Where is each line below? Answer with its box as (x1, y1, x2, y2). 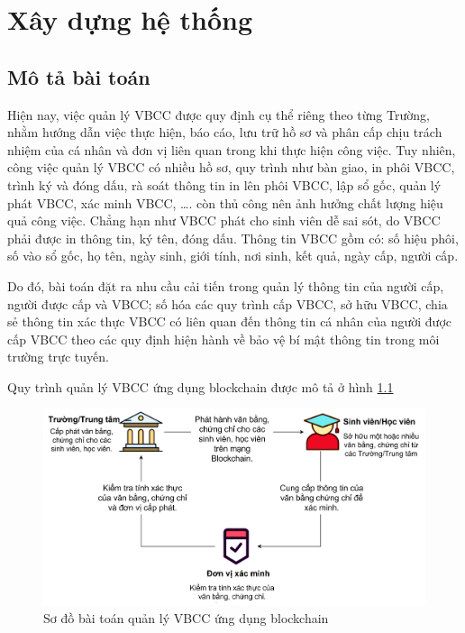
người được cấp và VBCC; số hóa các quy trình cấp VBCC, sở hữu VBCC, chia (7, 294, 448, 313)
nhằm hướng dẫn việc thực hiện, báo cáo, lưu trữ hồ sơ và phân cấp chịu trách (7, 123, 442, 142)
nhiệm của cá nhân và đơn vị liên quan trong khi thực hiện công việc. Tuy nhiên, (7, 140, 456, 159)
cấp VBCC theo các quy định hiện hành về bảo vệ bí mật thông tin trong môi (7, 329, 440, 348)
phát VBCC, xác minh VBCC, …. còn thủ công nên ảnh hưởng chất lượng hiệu (7, 193, 443, 212)
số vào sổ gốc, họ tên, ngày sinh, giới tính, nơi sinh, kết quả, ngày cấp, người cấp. (7, 246, 459, 265)
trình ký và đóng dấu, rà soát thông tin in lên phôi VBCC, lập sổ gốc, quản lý (7, 175, 442, 194)
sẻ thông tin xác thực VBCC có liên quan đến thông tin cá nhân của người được (7, 312, 452, 331)
